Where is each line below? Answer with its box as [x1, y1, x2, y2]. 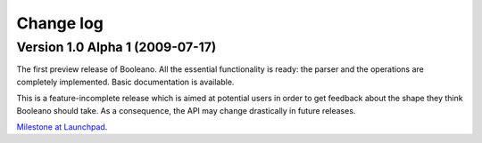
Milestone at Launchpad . [16, 121, 108, 132]
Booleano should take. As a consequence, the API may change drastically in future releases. [16, 105, 356, 115]
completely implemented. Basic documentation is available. [16, 76, 235, 87]
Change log [16, 13, 104, 33]
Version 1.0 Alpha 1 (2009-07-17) [16, 39, 217, 55]
